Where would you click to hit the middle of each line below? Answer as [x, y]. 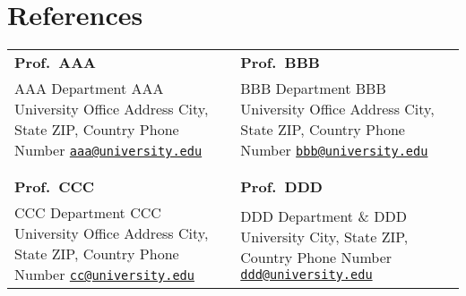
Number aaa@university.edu [108, 150]
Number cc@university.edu [104, 275]
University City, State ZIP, [324, 236]
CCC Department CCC [88, 213]
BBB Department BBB [313, 89]
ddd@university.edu [306, 274]
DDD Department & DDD [324, 216]
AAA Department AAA [89, 89]
